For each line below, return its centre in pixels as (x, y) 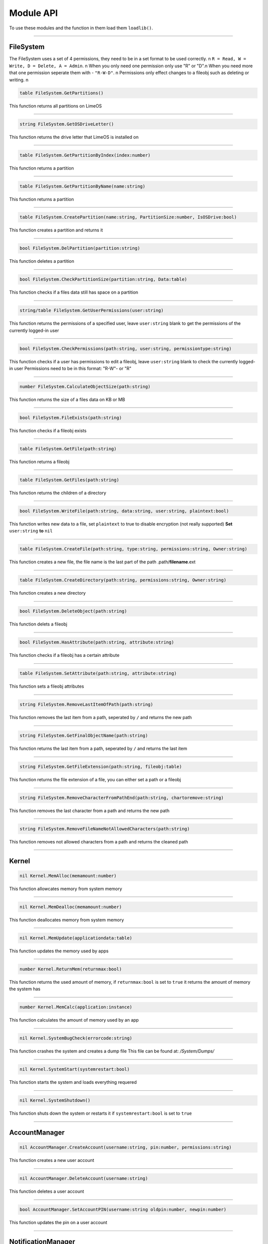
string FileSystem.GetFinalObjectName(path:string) (84, 736)
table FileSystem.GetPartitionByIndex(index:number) (85, 155)
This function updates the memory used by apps (59, 951)
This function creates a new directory (48, 593)
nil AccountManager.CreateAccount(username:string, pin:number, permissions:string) (126, 1147)
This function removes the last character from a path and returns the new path (89, 811)
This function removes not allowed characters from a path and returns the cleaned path (99, 842)
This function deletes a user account (47, 1191)
